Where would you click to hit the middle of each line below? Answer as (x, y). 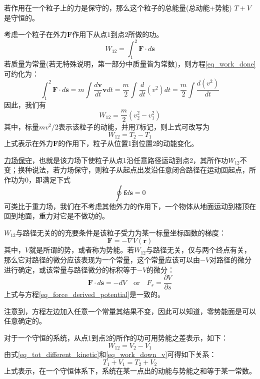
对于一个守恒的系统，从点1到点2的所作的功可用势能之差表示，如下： (116, 337)
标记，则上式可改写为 (174, 127)
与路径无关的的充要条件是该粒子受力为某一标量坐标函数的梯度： (121, 232)
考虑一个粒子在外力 (35, 34)
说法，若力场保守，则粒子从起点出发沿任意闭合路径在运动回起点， (140, 170)
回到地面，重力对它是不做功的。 (56, 216)
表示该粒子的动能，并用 (97, 127)
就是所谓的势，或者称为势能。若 (82, 250)
